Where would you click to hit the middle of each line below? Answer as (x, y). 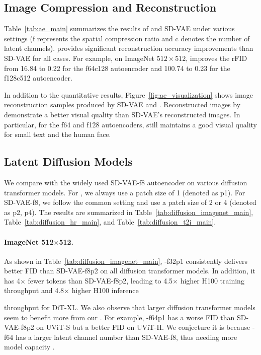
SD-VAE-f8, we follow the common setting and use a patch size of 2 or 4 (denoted (130, 202)
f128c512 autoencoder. (38, 78)
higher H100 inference (105, 290)
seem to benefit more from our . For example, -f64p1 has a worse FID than (119, 317)
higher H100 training (212, 280)
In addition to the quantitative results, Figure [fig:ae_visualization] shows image (128, 94)
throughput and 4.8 (34, 290)
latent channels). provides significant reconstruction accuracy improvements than (129, 48)
